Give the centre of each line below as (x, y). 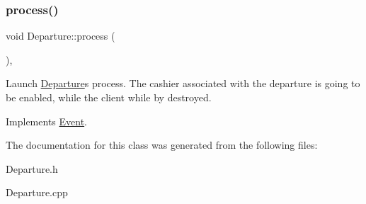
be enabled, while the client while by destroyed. (109, 97)
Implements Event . (47, 121)
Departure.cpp (37, 192)
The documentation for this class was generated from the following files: (162, 145)
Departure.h (32, 168)
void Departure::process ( (61, 36)
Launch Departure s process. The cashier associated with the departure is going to (183, 83)
